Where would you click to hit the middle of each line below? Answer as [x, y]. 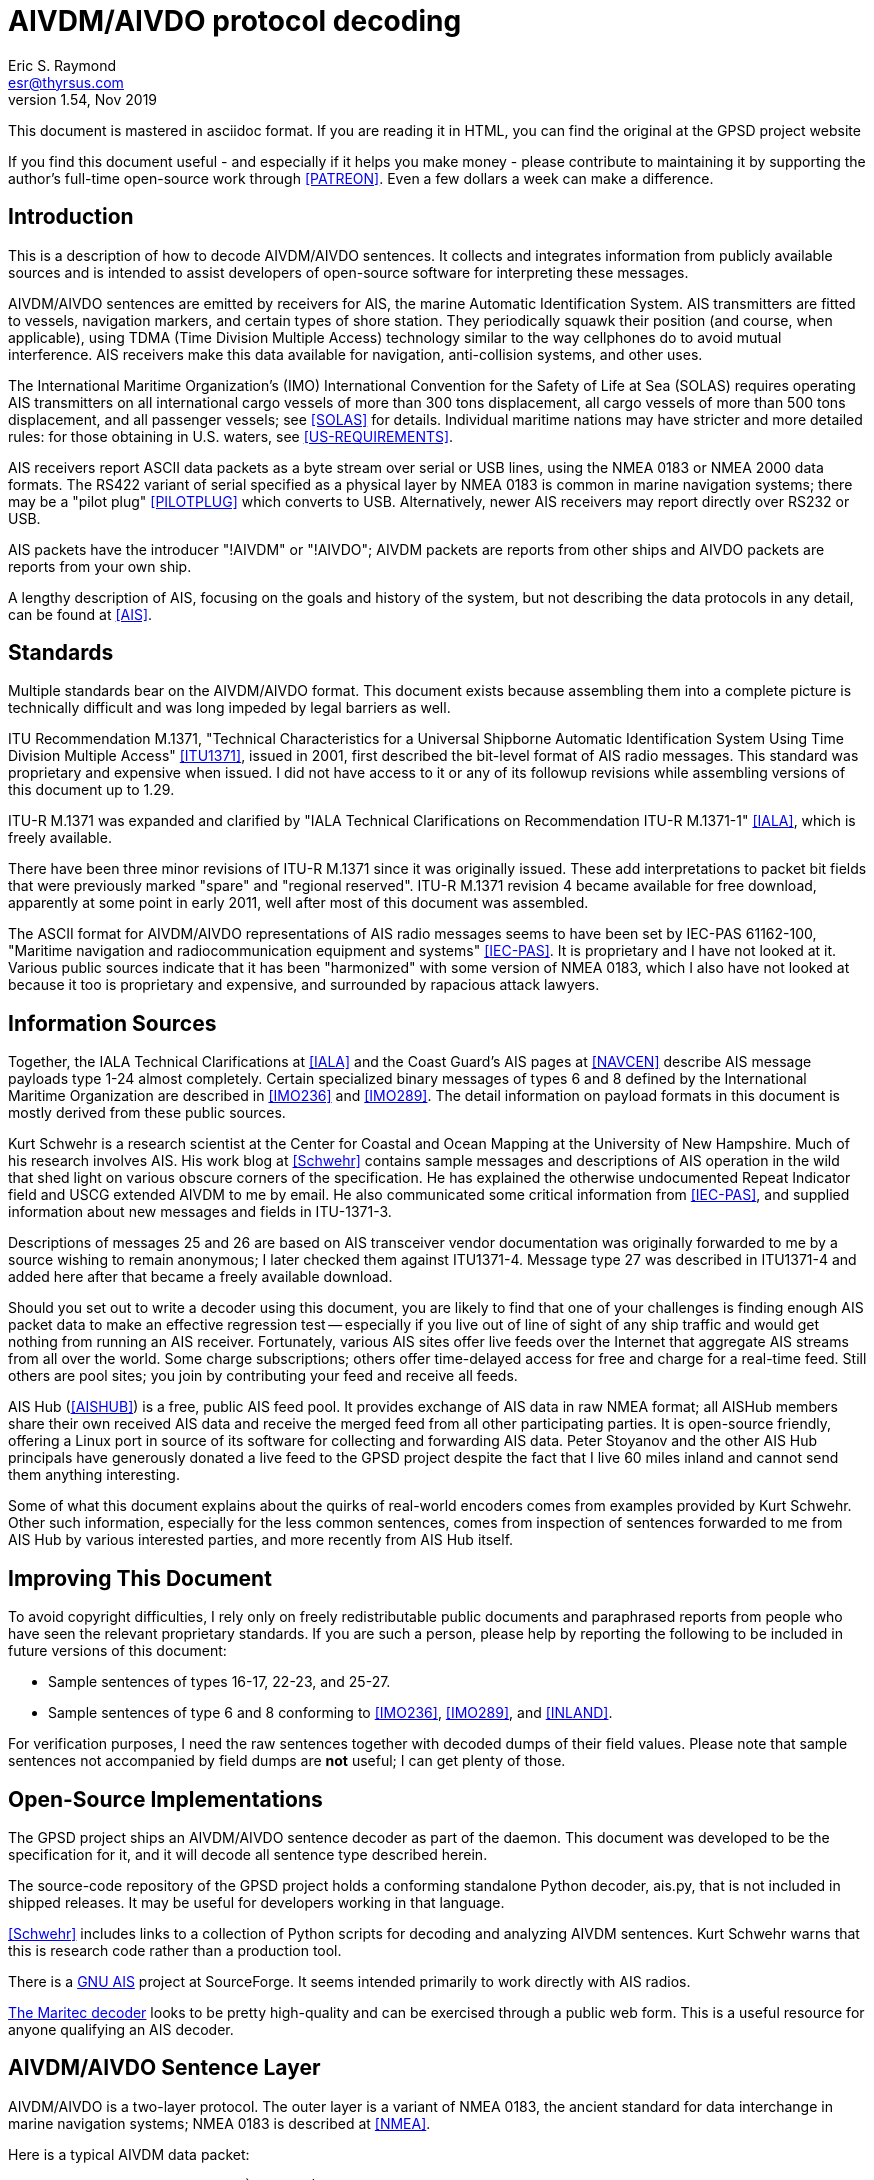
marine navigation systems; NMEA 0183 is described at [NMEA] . [219, 2123]
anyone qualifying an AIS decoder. [121, 2029]
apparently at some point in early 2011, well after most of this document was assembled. [298, 903]
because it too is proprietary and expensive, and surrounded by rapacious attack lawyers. [304, 985]
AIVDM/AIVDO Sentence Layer [164, 2068]
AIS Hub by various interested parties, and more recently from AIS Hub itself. [261, 1540]
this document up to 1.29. [91, 790]
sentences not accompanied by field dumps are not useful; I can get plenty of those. [287, 1761]
